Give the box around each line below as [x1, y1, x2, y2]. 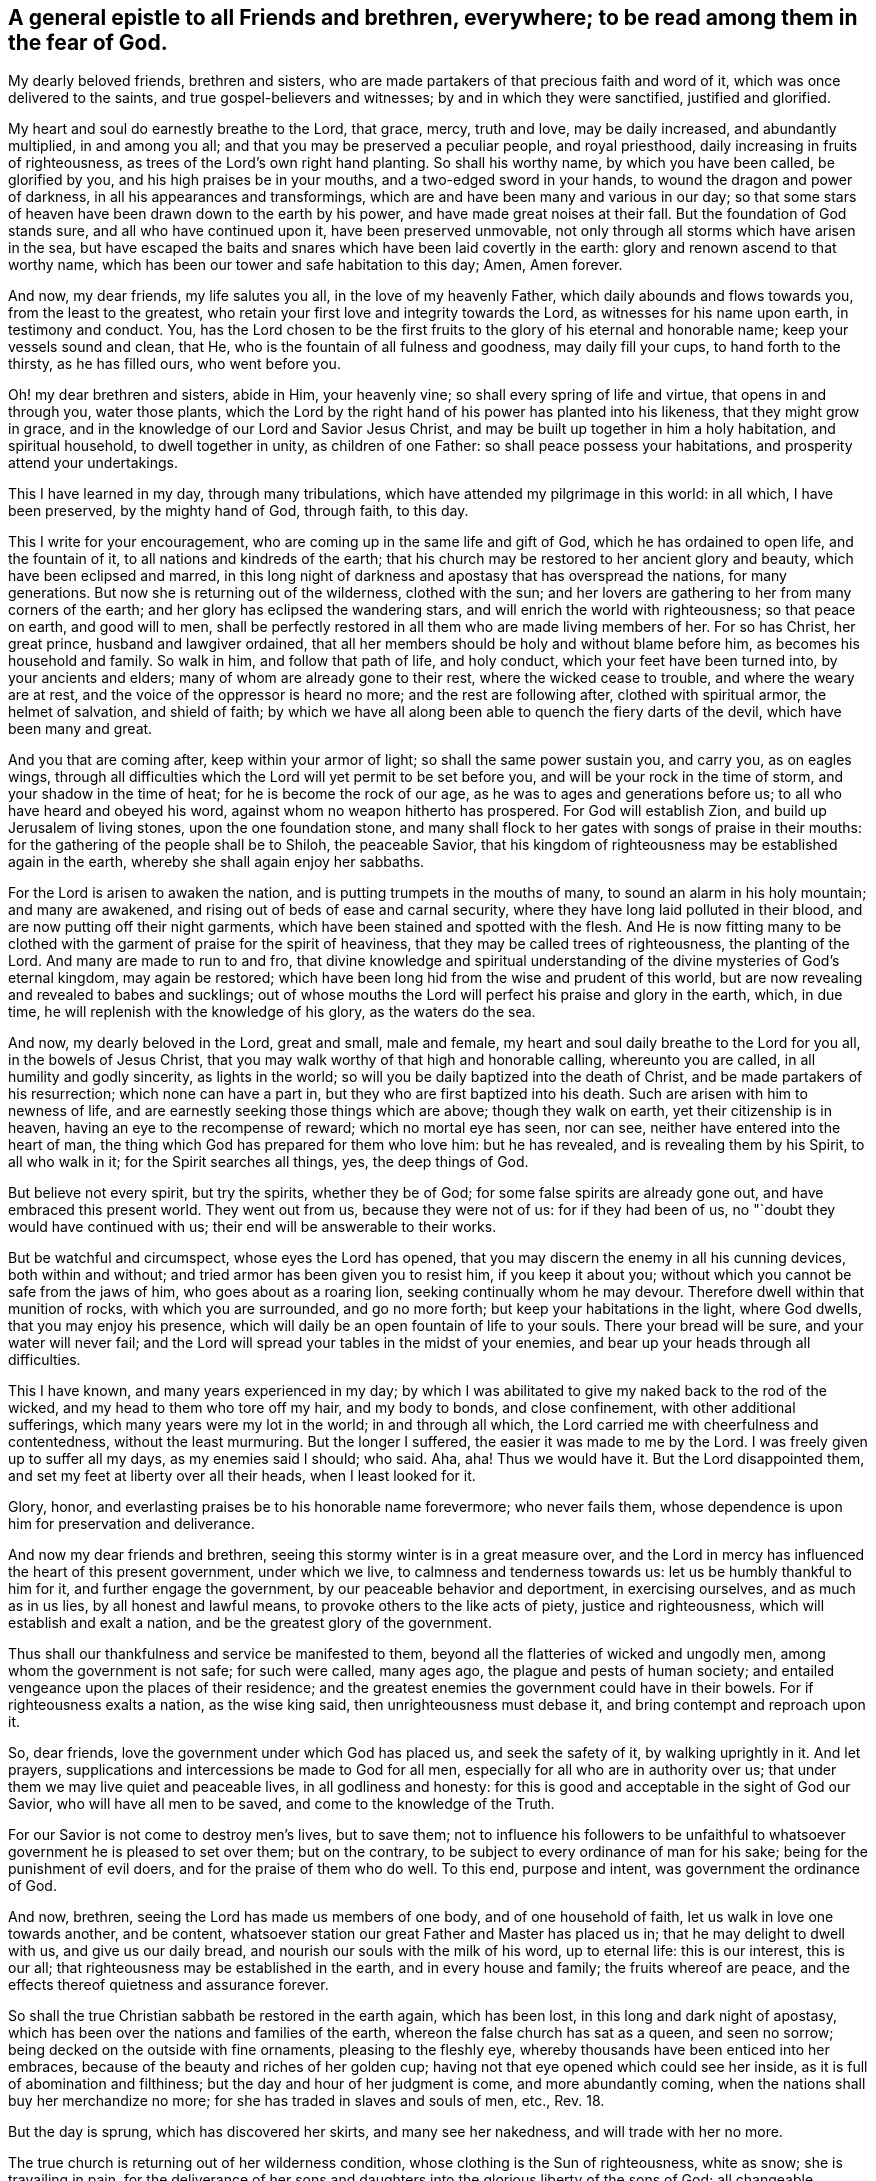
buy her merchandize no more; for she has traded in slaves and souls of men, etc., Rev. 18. [8, 2092, 605, 2110]
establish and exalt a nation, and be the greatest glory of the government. [8, 1614, 492, 1632]
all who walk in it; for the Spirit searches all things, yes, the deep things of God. [8, 1153, 529, 1171]
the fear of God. [8, 30, 168, 55]
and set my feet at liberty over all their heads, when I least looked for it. [8, 1467, 476, 1485]
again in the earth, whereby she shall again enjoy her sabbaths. [8, 853, 425, 871]
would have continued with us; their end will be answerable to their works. [8, 1218, 497, 1236]
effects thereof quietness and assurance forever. [8, 1976, 329, 1994]
